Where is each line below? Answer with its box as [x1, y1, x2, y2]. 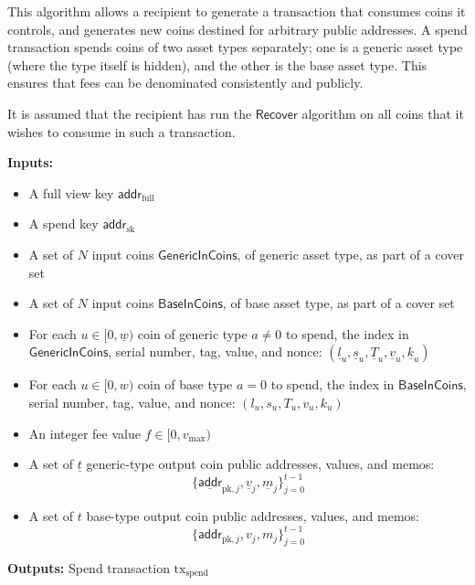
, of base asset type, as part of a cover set [222, 293, 455, 313]
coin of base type [137, 375, 233, 394]
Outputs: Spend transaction [7, 558, 170, 577]
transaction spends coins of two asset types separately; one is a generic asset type [7, 37, 463, 57]
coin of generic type [137, 324, 248, 343]
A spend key [28, 214, 99, 233]
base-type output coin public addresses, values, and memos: [86, 505, 419, 525]
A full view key [28, 183, 114, 202]
